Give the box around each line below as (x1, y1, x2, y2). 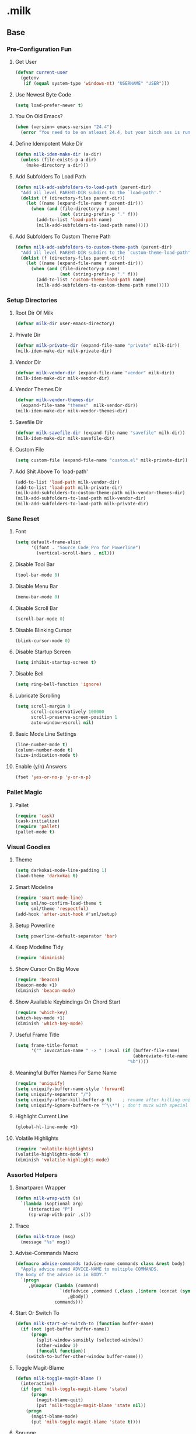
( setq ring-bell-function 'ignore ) (15, 681, 102, 688)
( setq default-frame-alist (15, 539, 81, 545)
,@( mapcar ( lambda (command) (28, 1283, 99, 1288)
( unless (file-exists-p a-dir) (20, 157, 97, 163)
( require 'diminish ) (15, 955, 65, 961)
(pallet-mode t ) (15, 829, 55, 835)
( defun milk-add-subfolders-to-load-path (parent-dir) (15, 184, 152, 190)
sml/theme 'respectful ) (30, 905, 89, 912)
